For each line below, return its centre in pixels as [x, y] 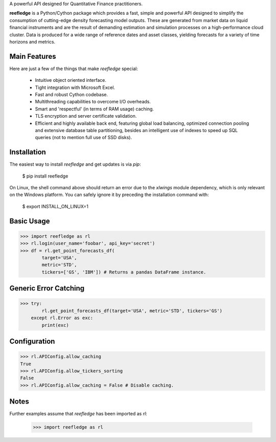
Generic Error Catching [47, 288]
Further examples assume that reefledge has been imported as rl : [78, 414]
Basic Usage [30, 221]
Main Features [33, 56]
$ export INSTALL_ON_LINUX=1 [55, 206]
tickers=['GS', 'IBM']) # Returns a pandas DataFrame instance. [124, 272]
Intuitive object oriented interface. [71, 80]
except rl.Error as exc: [62, 318]
